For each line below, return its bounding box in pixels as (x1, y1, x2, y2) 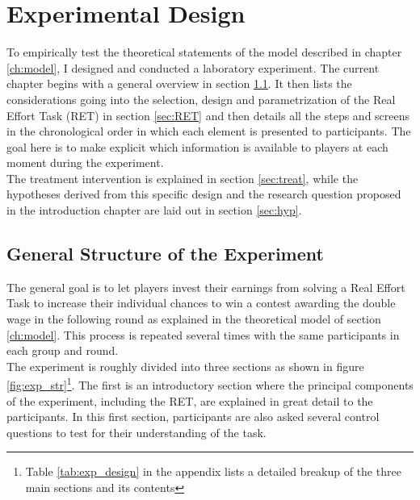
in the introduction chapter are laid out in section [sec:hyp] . (6, 202, 302, 219)
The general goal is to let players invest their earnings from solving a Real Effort (6, 278, 405, 295)
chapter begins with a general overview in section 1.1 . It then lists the (6, 75, 352, 92)
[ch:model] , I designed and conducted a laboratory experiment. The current (6, 59, 380, 76)
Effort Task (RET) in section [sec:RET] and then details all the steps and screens (6, 106, 410, 123)
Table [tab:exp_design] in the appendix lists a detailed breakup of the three (25, 463, 401, 480)
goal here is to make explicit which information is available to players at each (6, 138, 388, 155)
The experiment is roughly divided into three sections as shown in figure (6, 357, 364, 374)
